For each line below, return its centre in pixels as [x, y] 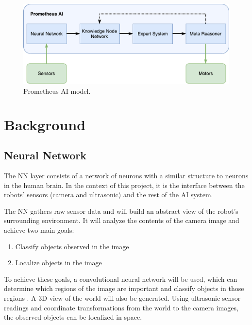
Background [45, 124]
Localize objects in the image [59, 263]
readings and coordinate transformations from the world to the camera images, [121, 307]
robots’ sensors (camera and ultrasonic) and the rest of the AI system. [109, 195]
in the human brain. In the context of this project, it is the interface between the [124, 185]
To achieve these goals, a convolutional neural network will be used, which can [121, 279]
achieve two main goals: [39, 230]
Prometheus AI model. [57, 91]
